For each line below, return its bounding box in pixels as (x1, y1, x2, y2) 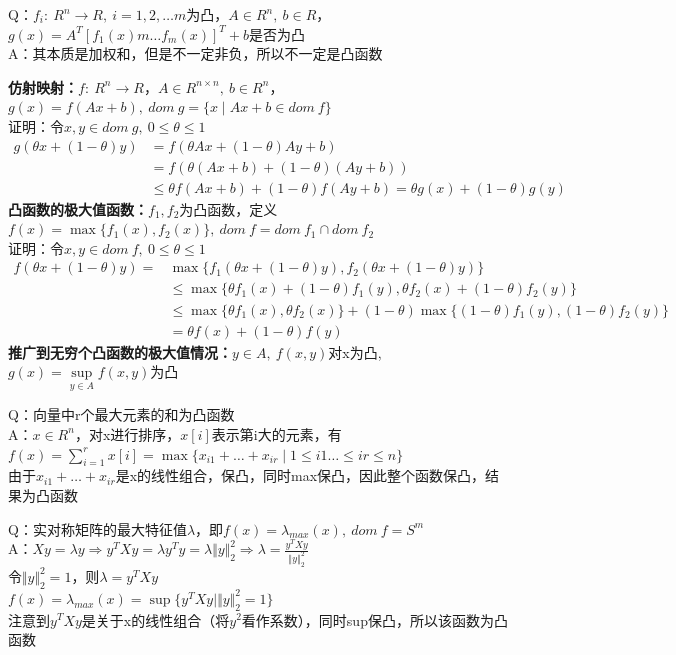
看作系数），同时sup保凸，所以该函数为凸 (241, 609, 508, 630)
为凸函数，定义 (179, 198, 278, 219)
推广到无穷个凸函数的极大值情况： (8, 341, 232, 362)
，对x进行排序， (74, 423, 181, 444)
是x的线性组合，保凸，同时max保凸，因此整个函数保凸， (115, 465, 486, 486)
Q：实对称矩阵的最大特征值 (8, 518, 187, 539)
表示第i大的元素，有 (211, 423, 342, 444)
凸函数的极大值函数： (8, 198, 148, 219)
